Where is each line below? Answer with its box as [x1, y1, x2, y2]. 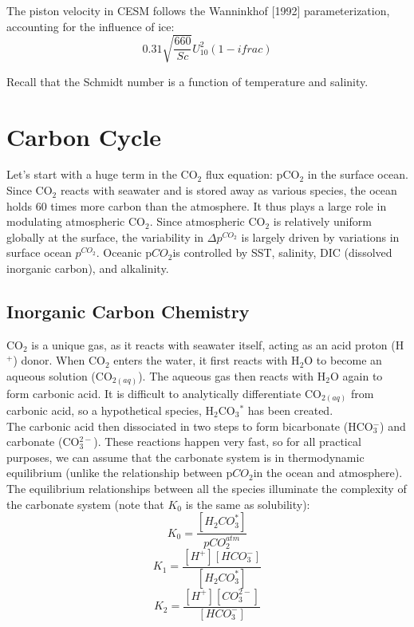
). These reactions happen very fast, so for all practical [93, 433, 361, 450]
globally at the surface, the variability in [6, 228, 204, 245]
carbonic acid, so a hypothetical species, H [6, 402, 215, 419]
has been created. [247, 402, 333, 419]
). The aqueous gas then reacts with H [138, 368, 326, 384]
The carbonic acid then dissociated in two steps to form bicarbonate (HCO [6, 417, 373, 434]
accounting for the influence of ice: [6, 18, 175, 34]
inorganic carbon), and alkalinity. [6, 260, 169, 277]
